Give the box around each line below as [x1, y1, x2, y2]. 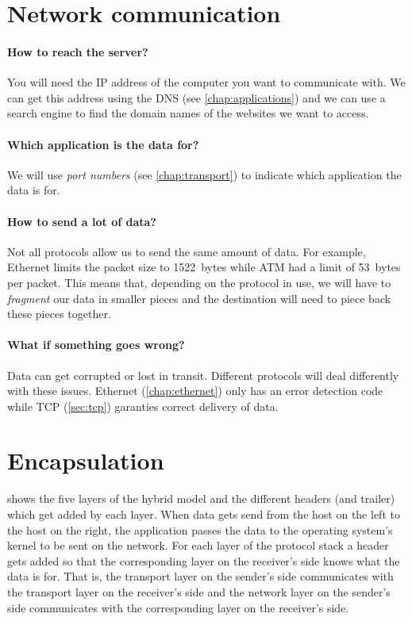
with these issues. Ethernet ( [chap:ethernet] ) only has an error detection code [7, 382, 383, 399]
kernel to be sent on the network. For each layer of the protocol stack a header [7, 537, 389, 554]
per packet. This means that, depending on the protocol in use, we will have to [7, 274, 391, 290]
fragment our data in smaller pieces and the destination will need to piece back [7, 289, 391, 306]
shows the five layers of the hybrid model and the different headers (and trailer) [7, 490, 395, 507]
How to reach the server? [7, 43, 148, 59]
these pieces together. [7, 305, 111, 322]
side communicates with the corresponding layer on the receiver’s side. [7, 599, 349, 615]
